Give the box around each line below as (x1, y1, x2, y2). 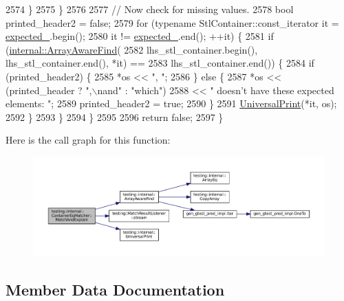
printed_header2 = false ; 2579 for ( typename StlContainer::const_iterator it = (6, 15, 339, 30)
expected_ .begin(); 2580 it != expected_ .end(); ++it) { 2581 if (6, 29, 274, 43)
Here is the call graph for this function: (6, 133, 171, 147)
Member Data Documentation (6, 278, 225, 300)
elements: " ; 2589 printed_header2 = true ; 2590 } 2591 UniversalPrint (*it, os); (6, 96, 337, 111)
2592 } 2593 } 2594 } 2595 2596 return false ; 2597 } (6, 109, 224, 124)
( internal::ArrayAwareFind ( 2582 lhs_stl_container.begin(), (6, 42, 258, 56)
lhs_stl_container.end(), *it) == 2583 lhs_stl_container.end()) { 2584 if (6, 56, 314, 70)
